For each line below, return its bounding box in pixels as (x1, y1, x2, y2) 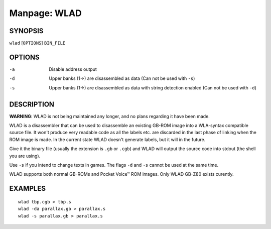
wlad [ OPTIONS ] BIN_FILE (9, 40, 66, 46)
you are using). (9, 153, 41, 159)
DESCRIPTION (9, 100, 55, 108)
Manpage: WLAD (9, 8, 82, 19)
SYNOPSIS (9, 27, 44, 35)
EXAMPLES (9, 184, 46, 193)
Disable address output (49, 66, 97, 72)
